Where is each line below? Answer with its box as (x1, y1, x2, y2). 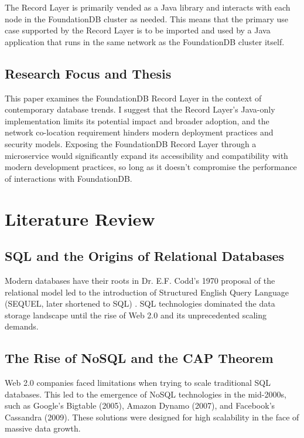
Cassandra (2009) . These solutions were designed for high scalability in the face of (5, 410, 299, 423)
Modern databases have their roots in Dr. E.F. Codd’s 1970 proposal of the (5, 274, 275, 286)
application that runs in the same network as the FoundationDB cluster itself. (5, 35, 285, 47)
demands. (5, 320, 39, 332)
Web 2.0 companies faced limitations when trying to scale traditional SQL (5, 376, 271, 389)
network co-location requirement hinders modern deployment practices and (5, 126, 274, 138)
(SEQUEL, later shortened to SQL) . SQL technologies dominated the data (5, 297, 275, 310)
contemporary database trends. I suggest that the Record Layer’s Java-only (5, 103, 275, 116)
